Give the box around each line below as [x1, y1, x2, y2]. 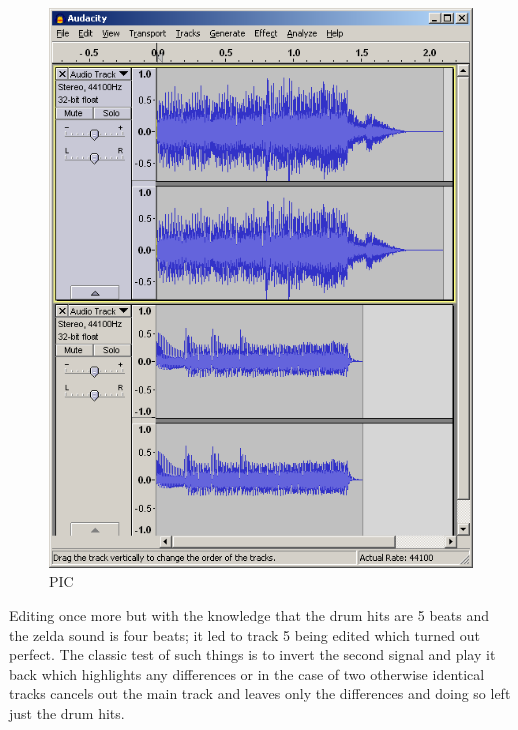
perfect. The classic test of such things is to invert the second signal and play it [9, 644, 496, 665]
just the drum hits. [9, 702, 125, 723]
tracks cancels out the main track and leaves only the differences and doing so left [9, 683, 511, 704]
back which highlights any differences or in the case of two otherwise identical [9, 663, 485, 684]
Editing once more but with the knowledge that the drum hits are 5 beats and [9, 604, 489, 625]
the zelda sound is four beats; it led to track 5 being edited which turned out [9, 624, 480, 645]
